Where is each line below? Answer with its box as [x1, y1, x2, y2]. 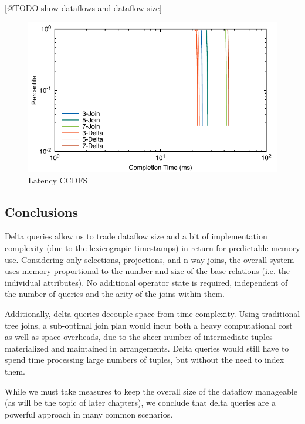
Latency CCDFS [28, 173, 88, 186]
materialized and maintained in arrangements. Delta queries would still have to [5, 342, 289, 354]
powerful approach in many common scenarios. [5, 408, 173, 420]
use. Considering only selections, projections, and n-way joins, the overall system [5, 253, 294, 265]
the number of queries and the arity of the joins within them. [5, 288, 225, 300]
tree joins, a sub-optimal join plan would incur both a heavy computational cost [5, 319, 293, 331]
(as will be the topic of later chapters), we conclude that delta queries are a [5, 396, 276, 409]
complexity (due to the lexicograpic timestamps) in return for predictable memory [5, 241, 300, 253]
